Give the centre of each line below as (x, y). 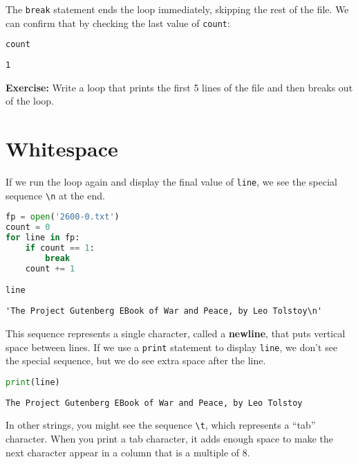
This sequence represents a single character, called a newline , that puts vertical (176, 333)
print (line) (33, 382)
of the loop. (30, 101)
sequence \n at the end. (55, 195)
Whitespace (62, 149)
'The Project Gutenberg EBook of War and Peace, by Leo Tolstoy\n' (164, 311)
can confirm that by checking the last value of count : (118, 23)
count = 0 (28, 227)
